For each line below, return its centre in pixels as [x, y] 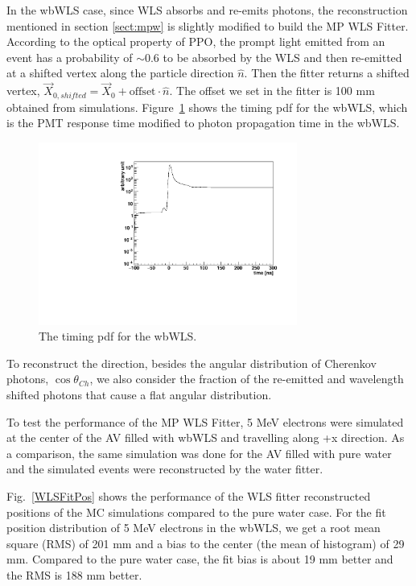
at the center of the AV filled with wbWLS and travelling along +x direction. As [206, 437]
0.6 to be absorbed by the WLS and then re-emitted [273, 57]
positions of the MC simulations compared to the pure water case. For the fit [196, 512]
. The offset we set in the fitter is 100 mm [272, 91]
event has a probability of [70, 57]
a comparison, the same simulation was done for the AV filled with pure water [199, 453]
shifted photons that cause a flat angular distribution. [139, 394]
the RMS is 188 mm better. [74, 574]
